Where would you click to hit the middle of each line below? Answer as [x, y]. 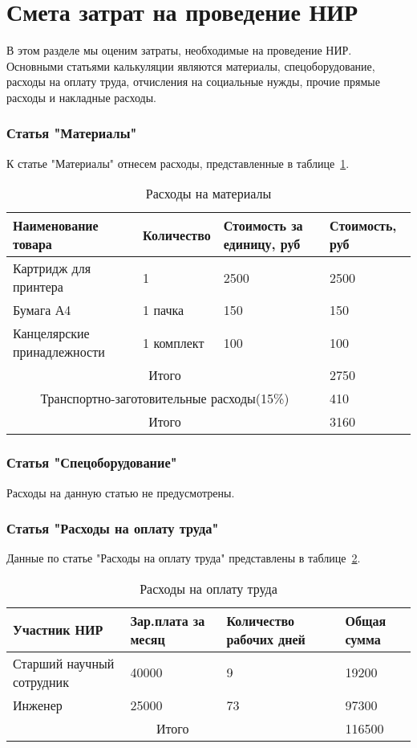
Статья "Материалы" [72, 133]
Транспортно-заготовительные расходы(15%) [165, 399]
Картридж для [52, 268]
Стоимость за [263, 226]
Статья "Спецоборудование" [92, 462]
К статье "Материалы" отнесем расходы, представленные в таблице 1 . [178, 163]
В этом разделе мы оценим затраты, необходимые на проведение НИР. [179, 50]
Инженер [38, 705]
